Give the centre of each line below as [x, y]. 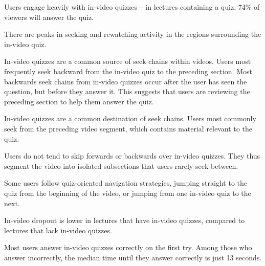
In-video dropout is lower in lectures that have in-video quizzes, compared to [125, 220]
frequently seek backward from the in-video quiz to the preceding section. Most [128, 71]
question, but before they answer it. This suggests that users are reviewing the [127, 91]
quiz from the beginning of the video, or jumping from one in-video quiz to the [128, 193]
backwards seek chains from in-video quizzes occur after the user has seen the [126, 81]
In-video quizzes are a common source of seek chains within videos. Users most [128, 61]
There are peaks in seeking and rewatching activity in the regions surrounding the [133, 34]
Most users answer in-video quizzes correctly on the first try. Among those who [128, 247]
